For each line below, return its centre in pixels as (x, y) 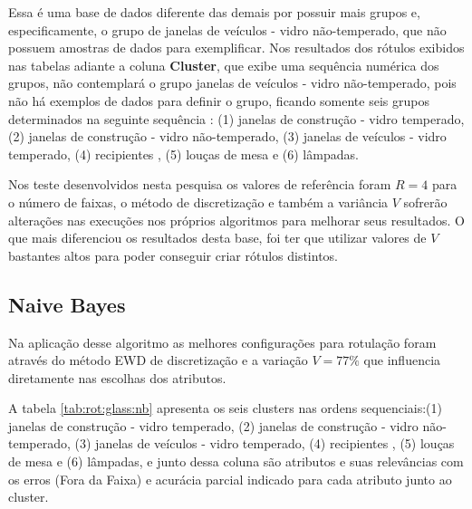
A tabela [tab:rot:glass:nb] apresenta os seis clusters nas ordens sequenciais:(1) (226, 408)
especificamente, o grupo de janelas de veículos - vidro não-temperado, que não (227, 29)
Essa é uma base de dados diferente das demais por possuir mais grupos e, (214, 12)
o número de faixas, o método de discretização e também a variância (198, 202)
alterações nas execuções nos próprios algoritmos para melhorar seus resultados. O (236, 220)
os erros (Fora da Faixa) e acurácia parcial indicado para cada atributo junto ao (230, 479)
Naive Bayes (67, 304)
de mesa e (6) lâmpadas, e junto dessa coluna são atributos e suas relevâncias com (236, 461)
